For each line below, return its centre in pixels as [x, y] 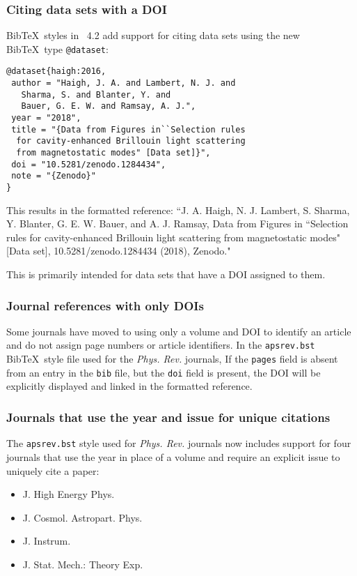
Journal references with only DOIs [105, 305]
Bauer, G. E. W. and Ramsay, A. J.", [109, 106]
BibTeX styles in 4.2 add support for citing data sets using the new [153, 35]
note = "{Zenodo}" [54, 176]
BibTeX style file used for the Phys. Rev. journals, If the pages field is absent [172, 359]
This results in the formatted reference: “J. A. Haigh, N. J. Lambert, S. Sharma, [178, 210]
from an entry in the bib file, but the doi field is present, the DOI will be [164, 372]
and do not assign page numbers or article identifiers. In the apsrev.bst [161, 345]
